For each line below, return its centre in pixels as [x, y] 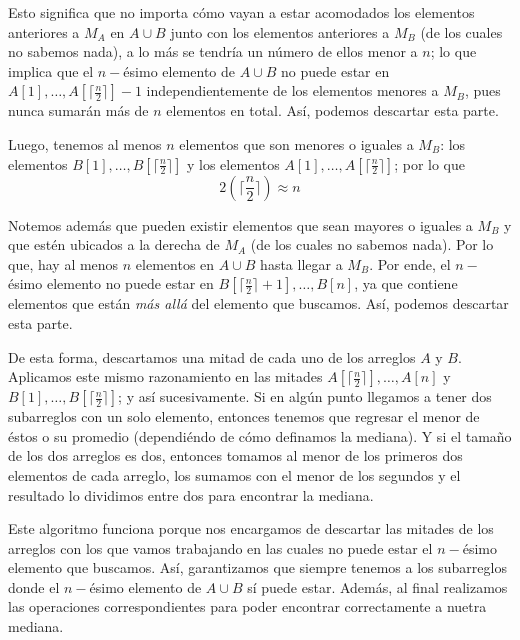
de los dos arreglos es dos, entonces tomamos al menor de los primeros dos [235, 455]
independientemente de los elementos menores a [292, 90]
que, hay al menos [63, 263]
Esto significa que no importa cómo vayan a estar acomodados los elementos [241, 12]
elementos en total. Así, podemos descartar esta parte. [332, 110]
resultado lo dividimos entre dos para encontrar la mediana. [191, 494]
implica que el [51, 70]
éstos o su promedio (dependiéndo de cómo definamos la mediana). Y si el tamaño [260, 435]
